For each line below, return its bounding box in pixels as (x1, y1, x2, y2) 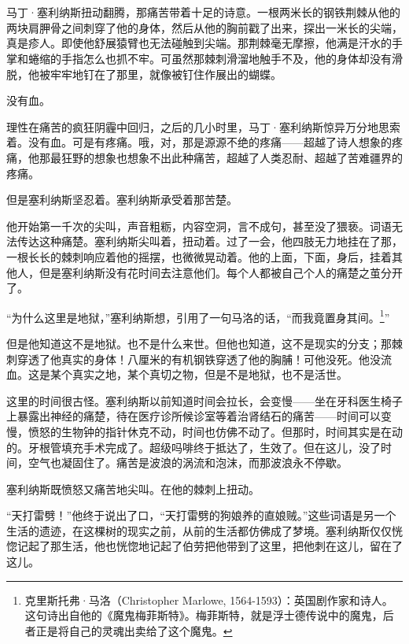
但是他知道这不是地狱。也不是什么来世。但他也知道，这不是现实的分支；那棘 (6, 335, 403, 351)
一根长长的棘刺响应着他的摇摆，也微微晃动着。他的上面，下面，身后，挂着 (6, 248, 392, 265)
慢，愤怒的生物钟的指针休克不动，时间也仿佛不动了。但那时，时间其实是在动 (6, 423, 403, 439)
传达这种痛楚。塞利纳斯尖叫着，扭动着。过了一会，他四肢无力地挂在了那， (17, 233, 403, 250)
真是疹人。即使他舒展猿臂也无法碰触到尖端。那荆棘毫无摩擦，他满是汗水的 (6, 35, 392, 51)
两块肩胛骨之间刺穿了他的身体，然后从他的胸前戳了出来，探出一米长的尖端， (6, 19, 403, 35)
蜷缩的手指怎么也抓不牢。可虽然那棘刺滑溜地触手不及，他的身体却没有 (28, 50, 392, 66)
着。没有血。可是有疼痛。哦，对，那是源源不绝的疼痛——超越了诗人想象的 (6, 134, 392, 150)
